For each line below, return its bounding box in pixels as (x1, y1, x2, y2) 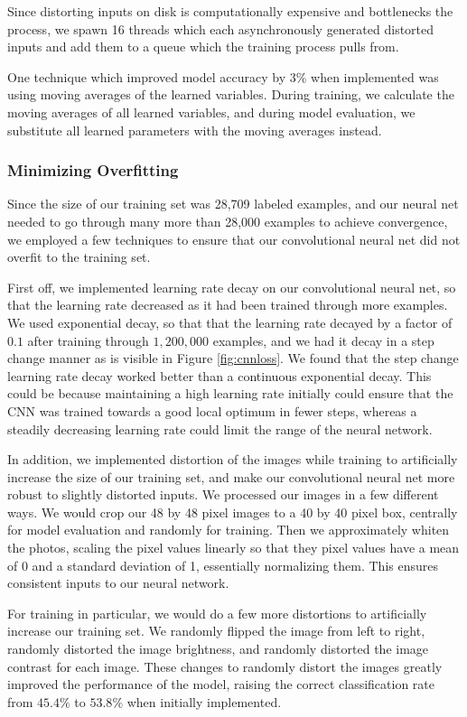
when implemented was (311, 67, 439, 86)
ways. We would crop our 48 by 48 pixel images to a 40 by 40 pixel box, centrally (7, 502, 458, 521)
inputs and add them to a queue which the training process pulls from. (7, 37, 399, 56)
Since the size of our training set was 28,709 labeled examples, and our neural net (7, 194, 459, 213)
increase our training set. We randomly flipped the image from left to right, (7, 621, 425, 640)
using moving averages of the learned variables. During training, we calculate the (7, 85, 454, 104)
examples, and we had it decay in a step (212, 331, 434, 349)
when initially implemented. (126, 692, 282, 711)
